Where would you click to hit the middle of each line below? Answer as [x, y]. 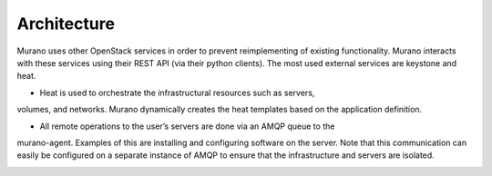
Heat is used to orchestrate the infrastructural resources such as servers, [177, 93]
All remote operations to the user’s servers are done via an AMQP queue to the [187, 126]
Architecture [66, 24]
